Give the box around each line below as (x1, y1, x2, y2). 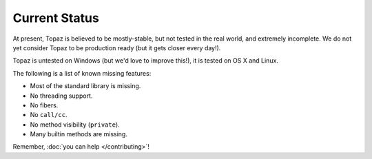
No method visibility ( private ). (30, 120, 120, 129)
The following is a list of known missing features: (12, 69, 152, 77)
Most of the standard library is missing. (30, 82, 141, 90)
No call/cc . (30, 111, 68, 119)
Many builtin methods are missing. (30, 130, 127, 138)
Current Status (12, 10, 99, 25)
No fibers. (30, 100, 59, 109)
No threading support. (30, 92, 93, 100)
